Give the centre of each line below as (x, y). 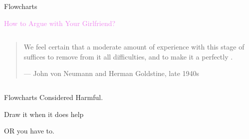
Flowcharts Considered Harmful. (54, 97)
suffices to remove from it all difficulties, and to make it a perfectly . (128, 56)
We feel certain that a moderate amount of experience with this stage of (134, 47)
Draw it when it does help (44, 114)
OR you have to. (29, 131)
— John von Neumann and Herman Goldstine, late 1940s (112, 73)
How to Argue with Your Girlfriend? (60, 23)
